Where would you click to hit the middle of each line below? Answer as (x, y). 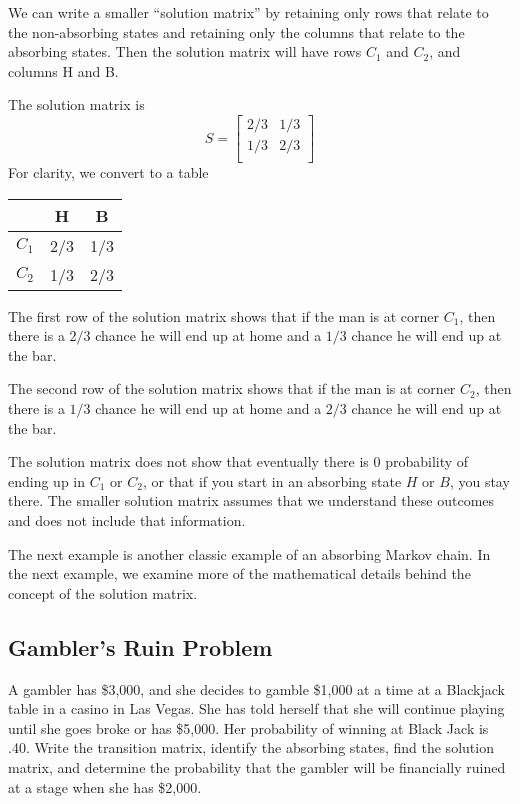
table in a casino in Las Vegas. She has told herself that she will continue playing (256, 708)
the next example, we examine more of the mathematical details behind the (239, 573)
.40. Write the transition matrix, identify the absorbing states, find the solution (251, 747)
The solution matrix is (76, 104)
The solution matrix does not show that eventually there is (188, 461)
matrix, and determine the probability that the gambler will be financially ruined (257, 766)
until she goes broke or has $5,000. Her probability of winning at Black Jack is (248, 727)
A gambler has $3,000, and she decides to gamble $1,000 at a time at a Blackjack (256, 688)
